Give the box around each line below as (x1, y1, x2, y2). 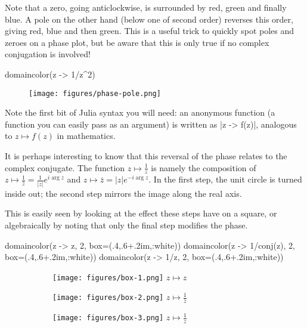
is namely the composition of (151, 161, 256, 174)
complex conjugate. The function (5, 161, 125, 174)
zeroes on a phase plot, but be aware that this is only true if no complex (5, 36, 269, 48)
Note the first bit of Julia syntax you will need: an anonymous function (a (5, 106, 275, 119)
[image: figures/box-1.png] (52, 273, 164, 282)
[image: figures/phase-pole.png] (29, 89, 161, 98)
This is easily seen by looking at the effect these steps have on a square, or (5, 207, 277, 219)
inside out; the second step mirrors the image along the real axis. (5, 187, 242, 199)
